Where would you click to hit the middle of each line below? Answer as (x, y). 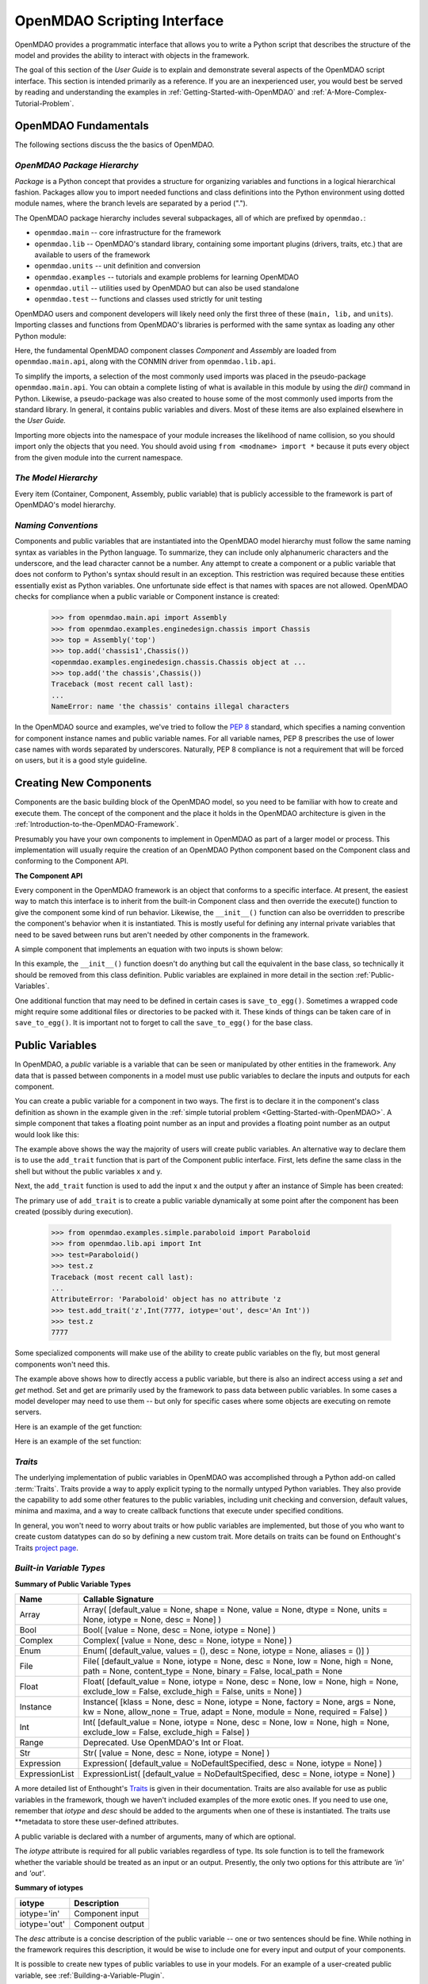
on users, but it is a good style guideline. (81, 760)
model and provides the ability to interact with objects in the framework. (132, 55)
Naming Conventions (56, 525)
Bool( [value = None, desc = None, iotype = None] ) (180, 1630)
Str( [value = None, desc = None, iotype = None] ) (176, 1753)
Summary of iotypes (49, 1888)
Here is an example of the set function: (78, 1441)
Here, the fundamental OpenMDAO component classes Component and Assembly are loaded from (176, 351)
